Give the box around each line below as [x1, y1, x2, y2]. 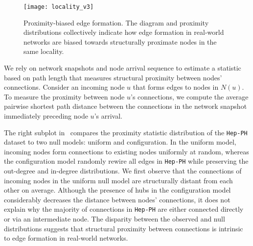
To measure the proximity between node [4, 91, 125, 101]
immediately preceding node [4, 111, 88, 121]
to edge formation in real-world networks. [4, 233, 128, 243]
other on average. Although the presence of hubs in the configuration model [4, 185, 231, 195]
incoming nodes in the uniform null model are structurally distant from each [4, 175, 233, 185]
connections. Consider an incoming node [4, 82, 125, 92]
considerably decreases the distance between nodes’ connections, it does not [4, 194, 230, 204]
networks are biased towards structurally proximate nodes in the [23, 36, 217, 47]
